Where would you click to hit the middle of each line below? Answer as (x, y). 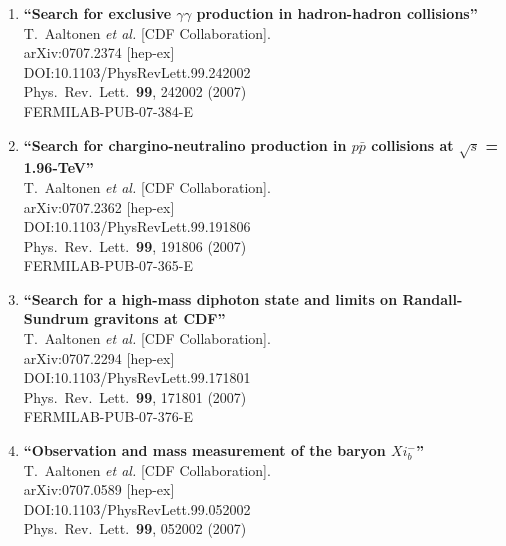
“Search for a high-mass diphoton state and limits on (210, 298)
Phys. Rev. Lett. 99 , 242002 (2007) (135, 91)
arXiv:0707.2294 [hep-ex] (99, 357)
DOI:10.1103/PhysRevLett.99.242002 (137, 71)
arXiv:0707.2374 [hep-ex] (99, 52)
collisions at (412, 144)
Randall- (432, 298)
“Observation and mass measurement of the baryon (204, 450)
